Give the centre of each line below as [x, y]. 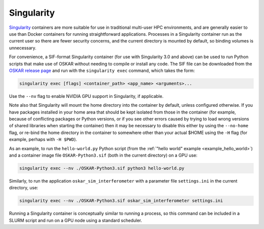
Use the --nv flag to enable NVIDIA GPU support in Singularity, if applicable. [86, 96]
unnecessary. [23, 48]
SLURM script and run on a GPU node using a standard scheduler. [76, 220]
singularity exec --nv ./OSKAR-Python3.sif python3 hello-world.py [102, 168]
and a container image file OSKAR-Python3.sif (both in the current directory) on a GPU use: [103, 155]
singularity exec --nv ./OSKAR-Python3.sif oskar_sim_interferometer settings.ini [121, 201]
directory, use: [24, 188]
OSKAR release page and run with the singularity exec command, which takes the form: [102, 70]
